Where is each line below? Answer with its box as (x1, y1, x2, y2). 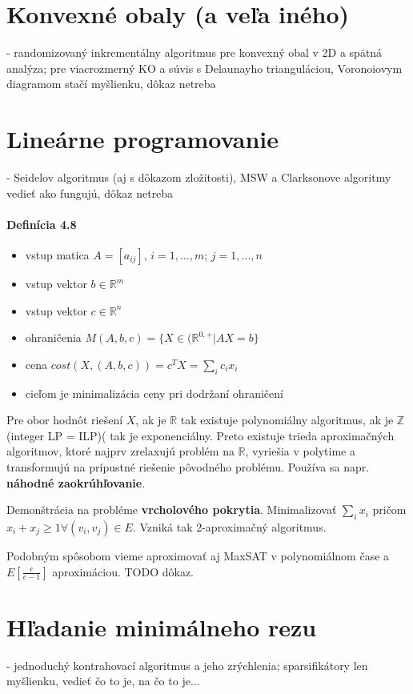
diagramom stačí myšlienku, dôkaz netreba (6, 75, 216, 92)
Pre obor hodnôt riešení (6, 411, 123, 428)
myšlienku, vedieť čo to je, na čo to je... (6, 672, 200, 689)
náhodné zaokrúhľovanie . (6, 474, 146, 491)
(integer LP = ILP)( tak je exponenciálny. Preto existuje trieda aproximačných (6, 427, 395, 443)
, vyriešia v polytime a (245, 443, 355, 459)
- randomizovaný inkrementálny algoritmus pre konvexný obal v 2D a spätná (6, 44, 383, 61)
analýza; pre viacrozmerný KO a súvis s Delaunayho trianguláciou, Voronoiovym (6, 59, 403, 76)
